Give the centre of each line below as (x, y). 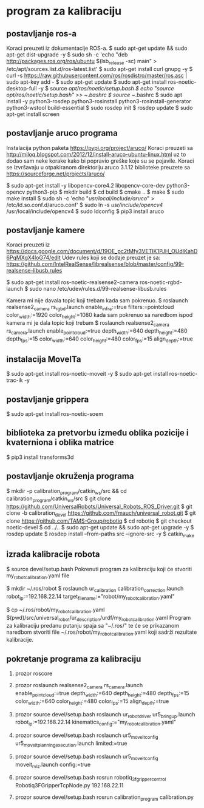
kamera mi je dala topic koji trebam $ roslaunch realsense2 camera (88, 324)
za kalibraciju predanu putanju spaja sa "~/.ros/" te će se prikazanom (93, 625)
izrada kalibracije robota (53, 555)
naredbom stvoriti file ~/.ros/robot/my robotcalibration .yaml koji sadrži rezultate (102, 633)
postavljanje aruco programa (62, 133)
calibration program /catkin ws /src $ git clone (59, 499)
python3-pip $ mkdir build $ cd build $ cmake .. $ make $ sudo (105, 192)
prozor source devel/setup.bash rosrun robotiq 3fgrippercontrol (90, 778)
